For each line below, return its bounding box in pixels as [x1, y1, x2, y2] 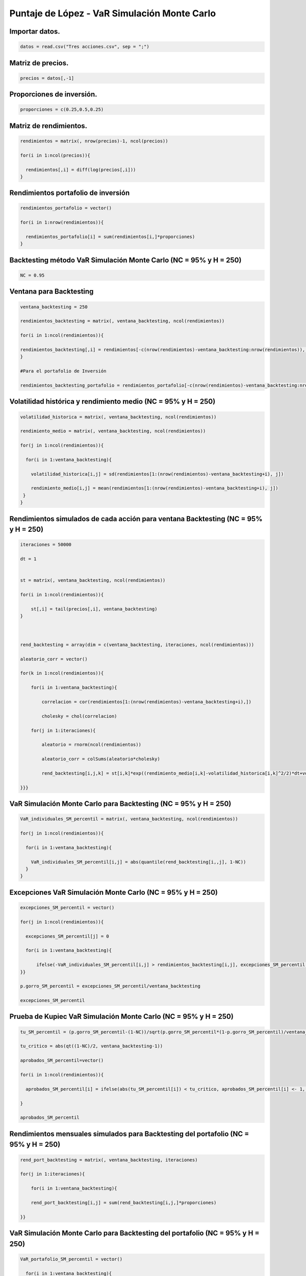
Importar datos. [9, 27, 61, 36]
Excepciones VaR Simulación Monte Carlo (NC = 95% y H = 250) [9, 888, 218, 897]
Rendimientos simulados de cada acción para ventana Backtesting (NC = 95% [9, 514, 263, 523]
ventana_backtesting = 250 [20, 304, 88, 310]
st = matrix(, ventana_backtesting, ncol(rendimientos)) [20, 577, 166, 583]
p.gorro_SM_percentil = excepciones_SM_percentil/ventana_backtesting [20, 983, 201, 989]
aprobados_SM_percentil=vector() [20, 1058, 104, 1064]
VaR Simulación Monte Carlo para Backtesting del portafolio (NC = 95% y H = [9, 1229, 260, 1238]
